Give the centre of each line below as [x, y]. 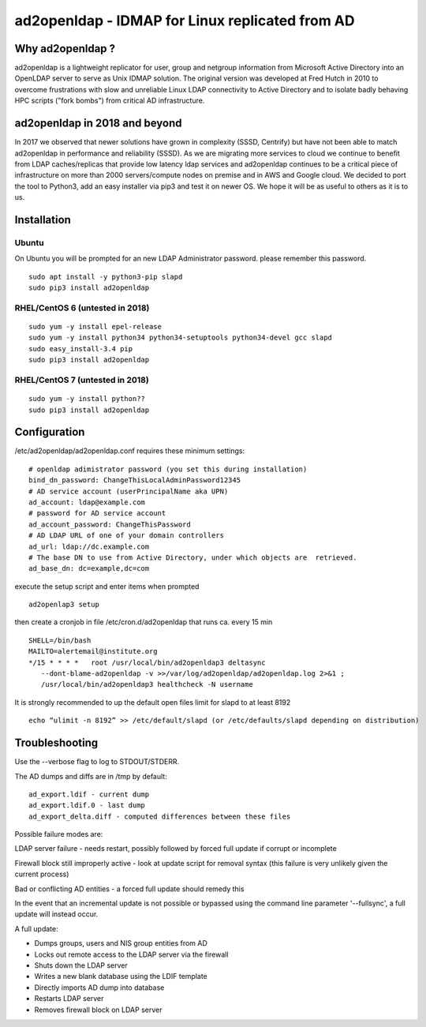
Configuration [50, 432]
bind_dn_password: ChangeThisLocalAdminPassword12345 [135, 480]
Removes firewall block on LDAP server [98, 1010]
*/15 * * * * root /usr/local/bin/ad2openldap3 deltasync [147, 662]
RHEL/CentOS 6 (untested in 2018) [82, 308]
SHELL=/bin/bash [60, 640]
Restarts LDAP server [69, 999]
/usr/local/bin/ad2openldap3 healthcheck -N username [147, 684]
